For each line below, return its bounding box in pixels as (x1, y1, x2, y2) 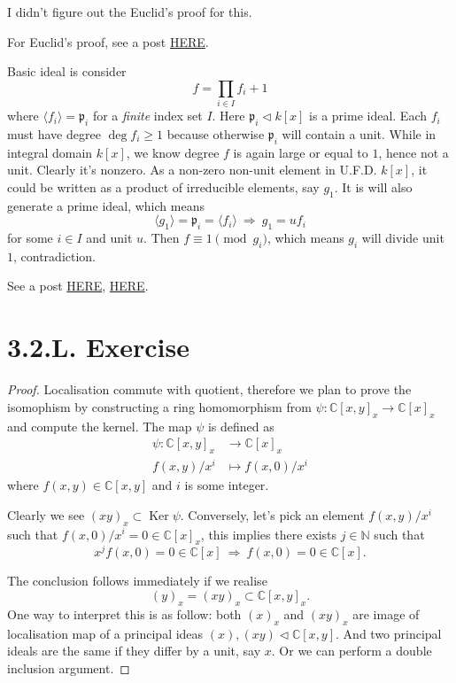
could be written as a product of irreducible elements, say (7, 177, 320, 196)
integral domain (7, 143, 93, 161)
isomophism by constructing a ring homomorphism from (7, 397, 312, 415)
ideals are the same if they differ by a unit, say (7, 641, 261, 660)
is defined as (207, 416, 274, 435)
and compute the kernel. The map (7, 416, 192, 435)
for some (7, 229, 53, 247)
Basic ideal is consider (7, 62, 127, 81)
